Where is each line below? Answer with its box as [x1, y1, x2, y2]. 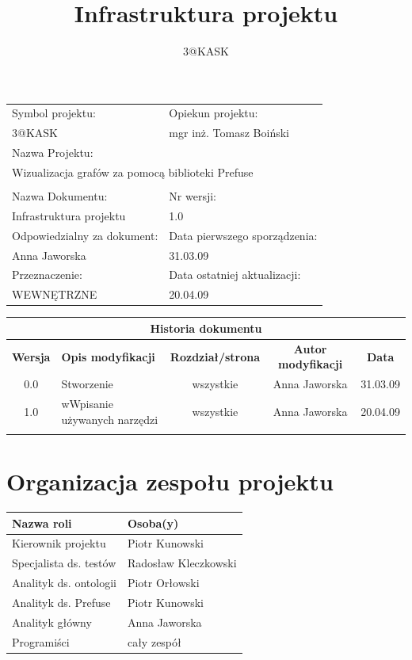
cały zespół [127, 633, 181, 650]
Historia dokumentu [150, 319, 262, 336]
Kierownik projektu [12, 535, 106, 551]
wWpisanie [61, 395, 113, 412]
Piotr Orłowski [127, 574, 200, 591]
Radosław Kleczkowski [127, 555, 237, 571]
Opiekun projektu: [169, 105, 258, 121]
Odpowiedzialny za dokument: [12, 227, 158, 243]
